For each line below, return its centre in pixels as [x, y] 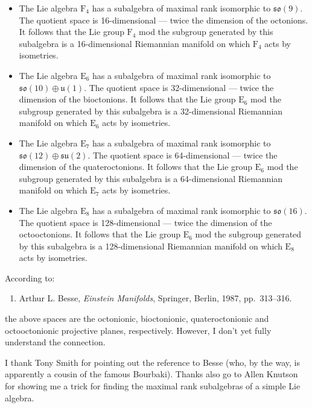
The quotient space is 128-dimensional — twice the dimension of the [145, 222]
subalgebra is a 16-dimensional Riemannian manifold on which [135, 43]
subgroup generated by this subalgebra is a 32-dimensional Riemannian [151, 111]
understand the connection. [55, 342]
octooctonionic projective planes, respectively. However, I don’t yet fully [138, 330]
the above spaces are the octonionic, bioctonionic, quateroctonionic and [137, 319]
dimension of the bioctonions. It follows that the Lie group [127, 99]
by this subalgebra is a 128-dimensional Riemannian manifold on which [151, 246]
